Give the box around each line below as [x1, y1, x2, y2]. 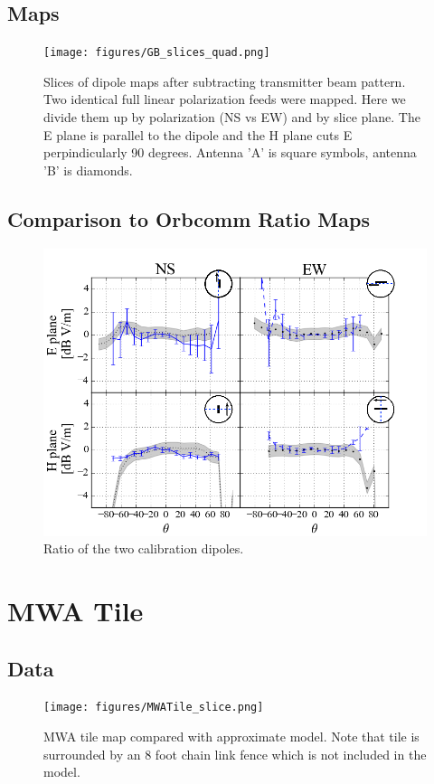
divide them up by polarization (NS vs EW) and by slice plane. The [43, 108, 420, 127]
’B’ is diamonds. [43, 160, 133, 179]
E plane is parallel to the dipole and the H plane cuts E [43, 125, 353, 144]
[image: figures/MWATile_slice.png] [43, 701, 264, 714]
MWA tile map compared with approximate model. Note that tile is [43, 727, 420, 746]
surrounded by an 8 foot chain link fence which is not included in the [43, 744, 427, 763]
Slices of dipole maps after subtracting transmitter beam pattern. [43, 71, 406, 90]
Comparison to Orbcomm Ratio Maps [7, 204, 370, 232]
